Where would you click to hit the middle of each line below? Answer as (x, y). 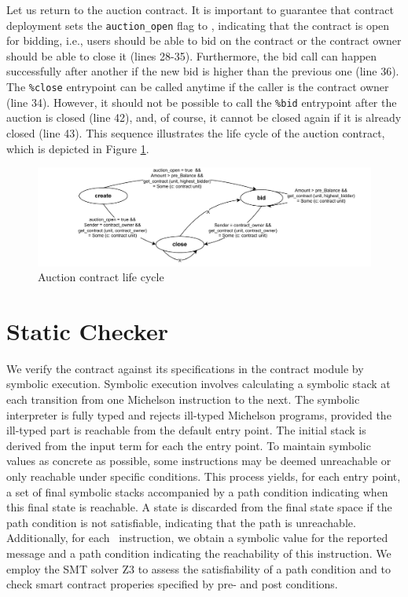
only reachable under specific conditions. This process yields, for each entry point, (204, 476)
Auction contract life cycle (101, 277)
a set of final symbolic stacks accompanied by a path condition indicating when (197, 491)
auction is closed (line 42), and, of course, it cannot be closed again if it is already (204, 117)
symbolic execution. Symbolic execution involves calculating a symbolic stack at (198, 384)
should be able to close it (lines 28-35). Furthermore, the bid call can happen (192, 55)
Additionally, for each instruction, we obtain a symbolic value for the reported (197, 538)
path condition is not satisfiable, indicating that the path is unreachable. (181, 522)
